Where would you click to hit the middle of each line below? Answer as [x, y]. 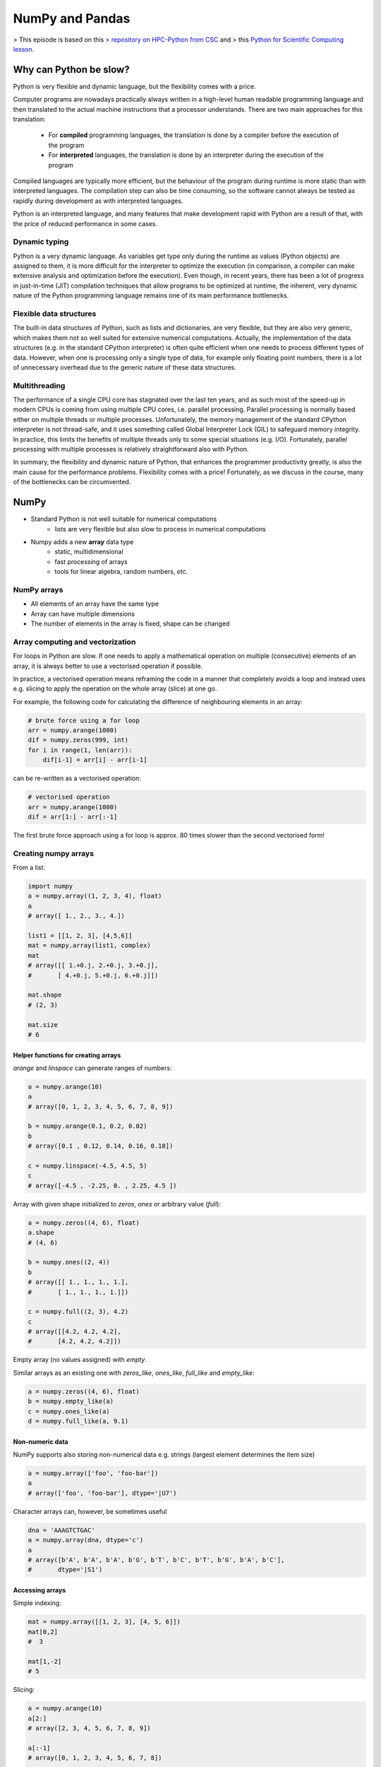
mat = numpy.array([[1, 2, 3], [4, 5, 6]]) [104, 1622]
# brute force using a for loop [84, 720]
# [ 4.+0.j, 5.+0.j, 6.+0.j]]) [93, 975]
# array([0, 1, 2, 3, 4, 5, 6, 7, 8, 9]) [101, 1106]
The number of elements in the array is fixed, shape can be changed [130, 623]
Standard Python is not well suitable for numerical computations [124, 519]
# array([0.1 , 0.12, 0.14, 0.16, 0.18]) [101, 1146]
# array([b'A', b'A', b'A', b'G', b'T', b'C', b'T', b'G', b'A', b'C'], [156, 1560]
